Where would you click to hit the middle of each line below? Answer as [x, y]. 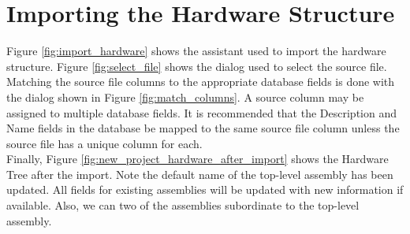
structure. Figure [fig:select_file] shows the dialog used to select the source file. [197, 66]
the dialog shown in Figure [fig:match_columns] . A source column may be [185, 97]
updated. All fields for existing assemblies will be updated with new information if [205, 189]
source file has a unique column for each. [104, 143]
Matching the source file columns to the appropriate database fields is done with [201, 82]
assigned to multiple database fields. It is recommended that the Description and [201, 112]
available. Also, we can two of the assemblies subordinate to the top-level [183, 205]
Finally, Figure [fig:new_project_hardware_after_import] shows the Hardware [198, 159]
